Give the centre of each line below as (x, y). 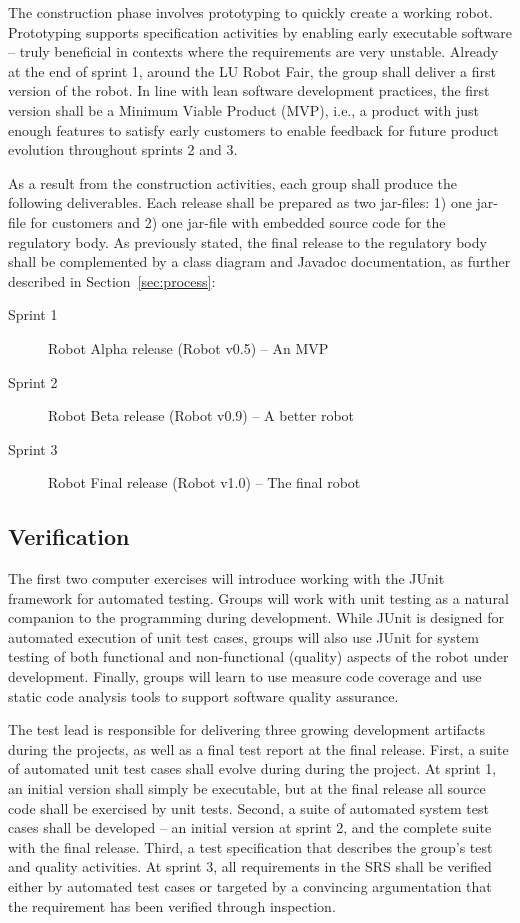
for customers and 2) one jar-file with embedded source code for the (238, 221)
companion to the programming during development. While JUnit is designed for (256, 617)
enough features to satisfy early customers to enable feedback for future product (253, 129)
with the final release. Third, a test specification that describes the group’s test (250, 846)
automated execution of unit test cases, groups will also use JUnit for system (244, 636)
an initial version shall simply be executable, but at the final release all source (247, 788)
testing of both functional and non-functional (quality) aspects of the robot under (258, 656)
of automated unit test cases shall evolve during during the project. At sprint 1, (252, 768)
